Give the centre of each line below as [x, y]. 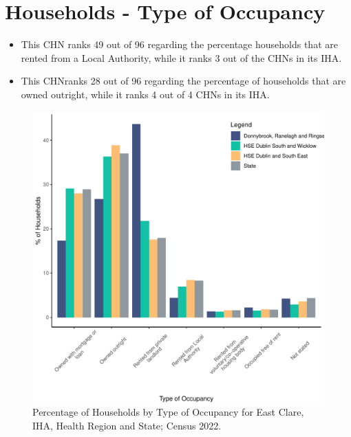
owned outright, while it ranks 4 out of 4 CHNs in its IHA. [145, 94]
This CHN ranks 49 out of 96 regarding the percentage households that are [179, 44]
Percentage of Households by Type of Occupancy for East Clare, [168, 412]
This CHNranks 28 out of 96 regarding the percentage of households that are [183, 81]
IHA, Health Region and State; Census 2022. [127, 425]
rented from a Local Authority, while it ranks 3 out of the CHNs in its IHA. [181, 57]
